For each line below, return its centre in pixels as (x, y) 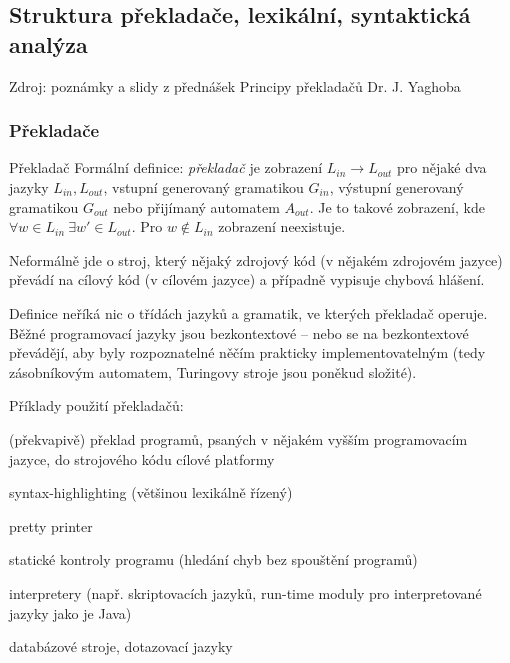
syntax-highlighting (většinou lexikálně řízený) (151, 492)
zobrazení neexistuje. (282, 226)
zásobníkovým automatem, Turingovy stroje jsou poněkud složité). (213, 371)
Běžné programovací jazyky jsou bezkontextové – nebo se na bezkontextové (239, 332)
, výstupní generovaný (396, 187)
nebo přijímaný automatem (196, 206)
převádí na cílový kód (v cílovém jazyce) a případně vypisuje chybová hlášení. (247, 279)
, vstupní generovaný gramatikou (203, 187)
